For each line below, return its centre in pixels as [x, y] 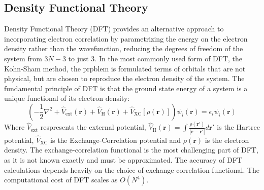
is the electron [227, 140]
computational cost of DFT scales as [61, 180]
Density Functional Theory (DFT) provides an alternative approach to [114, 29]
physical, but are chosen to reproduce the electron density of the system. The [124, 78]
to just [78, 58]
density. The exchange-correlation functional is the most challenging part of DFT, [131, 150]
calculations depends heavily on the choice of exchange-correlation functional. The [132, 169]
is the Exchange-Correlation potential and [116, 140]
